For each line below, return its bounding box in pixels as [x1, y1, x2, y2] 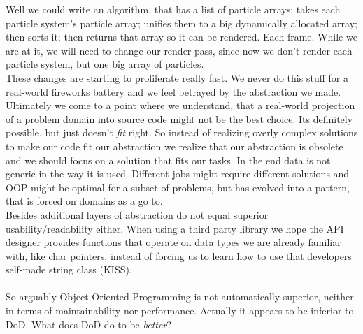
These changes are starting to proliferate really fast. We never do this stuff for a [6, 70, 348, 85]
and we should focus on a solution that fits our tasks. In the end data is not [6, 152, 331, 167]
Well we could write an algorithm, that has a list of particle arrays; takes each [6, 2, 341, 16]
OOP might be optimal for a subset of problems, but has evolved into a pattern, [6, 180, 350, 194]
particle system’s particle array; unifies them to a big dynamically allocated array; [6, 15, 357, 30]
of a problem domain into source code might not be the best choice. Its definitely [6, 111, 353, 126]
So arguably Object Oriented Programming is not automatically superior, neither [6, 289, 354, 304]
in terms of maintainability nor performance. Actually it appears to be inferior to [6, 303, 354, 318]
